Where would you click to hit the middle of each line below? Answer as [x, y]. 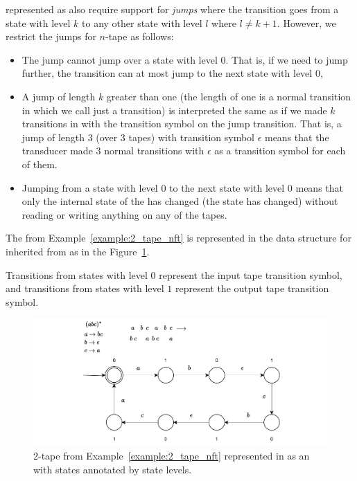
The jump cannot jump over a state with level [120, 59]
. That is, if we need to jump [287, 59]
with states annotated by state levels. [113, 469]
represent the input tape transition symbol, [251, 274]
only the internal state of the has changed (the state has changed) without [180, 201]
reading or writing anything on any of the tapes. [124, 214]
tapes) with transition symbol [191, 137]
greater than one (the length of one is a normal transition [229, 96]
